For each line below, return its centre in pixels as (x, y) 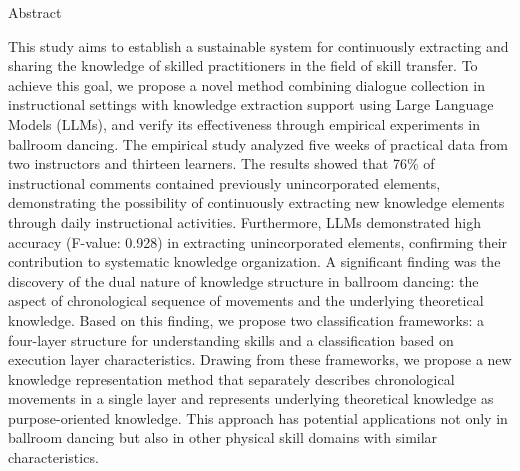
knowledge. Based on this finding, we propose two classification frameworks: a (246, 319)
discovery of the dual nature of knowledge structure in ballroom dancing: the (243, 280)
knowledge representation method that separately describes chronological (231, 378)
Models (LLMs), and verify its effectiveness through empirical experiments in (244, 123)
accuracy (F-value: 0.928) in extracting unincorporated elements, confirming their (258, 241)
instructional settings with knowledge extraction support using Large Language (251, 104)
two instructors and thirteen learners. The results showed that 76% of (221, 163)
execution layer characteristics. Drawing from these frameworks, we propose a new (260, 359)
